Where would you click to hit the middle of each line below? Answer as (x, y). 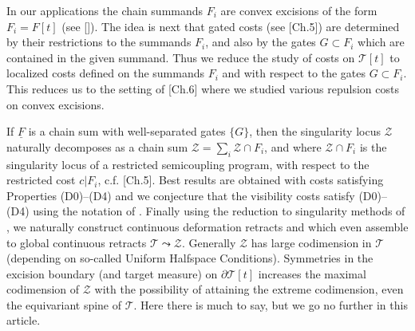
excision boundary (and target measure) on (112, 273)
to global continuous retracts (77, 242)
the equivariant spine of (64, 304)
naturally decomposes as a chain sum (97, 146)
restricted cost (41, 180)
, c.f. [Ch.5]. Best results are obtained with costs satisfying (241, 180)
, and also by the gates (261, 42)
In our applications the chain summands (105, 10)
